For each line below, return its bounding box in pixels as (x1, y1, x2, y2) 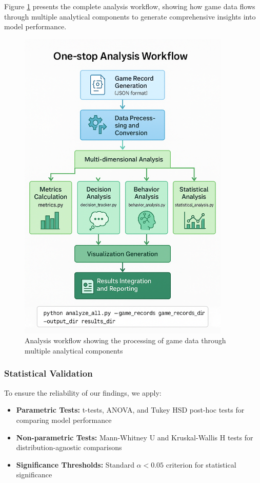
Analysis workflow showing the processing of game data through (25, 335, 226, 346)
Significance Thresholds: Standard (16, 459, 134, 470)
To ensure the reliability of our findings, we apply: (4, 387, 162, 398)
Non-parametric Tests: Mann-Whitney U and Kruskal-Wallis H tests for (16, 432, 253, 442)
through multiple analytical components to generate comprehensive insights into (4, 11, 256, 22)
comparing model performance (16, 414, 112, 425)
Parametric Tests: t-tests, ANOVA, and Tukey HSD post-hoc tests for (16, 404, 245, 415)
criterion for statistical (166, 459, 236, 470)
